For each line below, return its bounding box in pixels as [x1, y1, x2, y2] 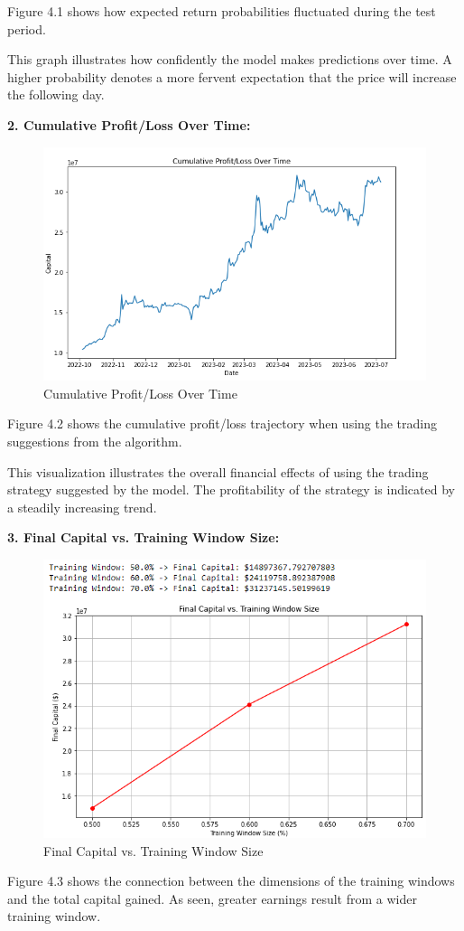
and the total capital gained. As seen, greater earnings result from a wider [7, 889, 417, 907]
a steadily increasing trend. [7, 497, 157, 516]
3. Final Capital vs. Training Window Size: [7, 528, 280, 547]
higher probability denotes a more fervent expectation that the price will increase [7, 67, 457, 86]
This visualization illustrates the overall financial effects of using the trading [7, 462, 429, 481]
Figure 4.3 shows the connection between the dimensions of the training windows [7, 871, 455, 890]
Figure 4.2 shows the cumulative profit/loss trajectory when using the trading [7, 414, 438, 433]
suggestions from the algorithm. [7, 431, 182, 450]
